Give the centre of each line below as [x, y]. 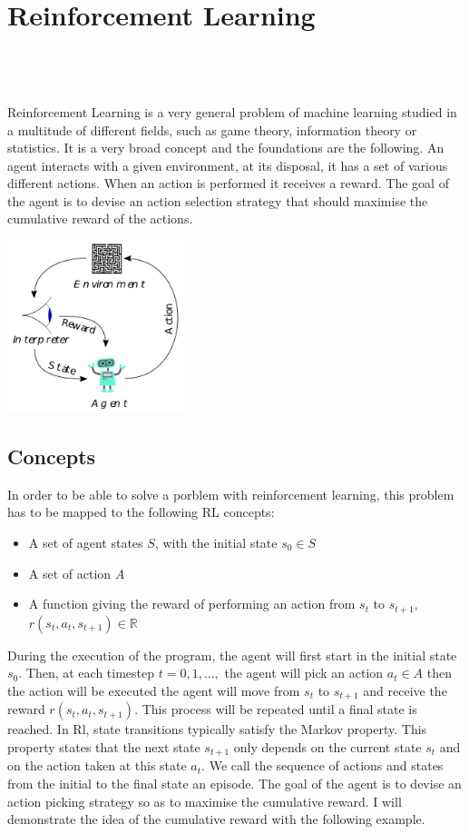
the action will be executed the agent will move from [154, 690]
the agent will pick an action [304, 673]
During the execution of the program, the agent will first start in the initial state [232, 655]
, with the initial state [216, 543]
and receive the [405, 690]
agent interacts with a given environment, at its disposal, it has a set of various [228, 165]
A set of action [70, 573]
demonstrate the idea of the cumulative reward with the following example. [216, 819]
